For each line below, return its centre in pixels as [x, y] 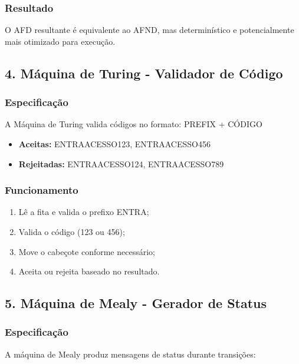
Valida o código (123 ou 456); [72, 231]
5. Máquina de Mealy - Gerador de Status [136, 303]
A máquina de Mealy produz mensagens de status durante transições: [130, 354]
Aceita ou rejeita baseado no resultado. [89, 271]
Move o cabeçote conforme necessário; [87, 251]
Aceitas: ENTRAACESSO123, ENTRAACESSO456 [114, 144]
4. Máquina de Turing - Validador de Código [144, 73]
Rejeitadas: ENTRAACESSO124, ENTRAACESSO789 [121, 163]
